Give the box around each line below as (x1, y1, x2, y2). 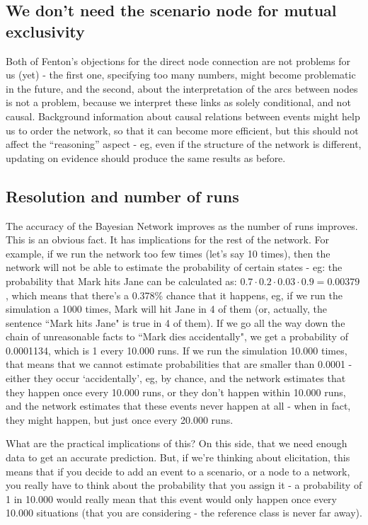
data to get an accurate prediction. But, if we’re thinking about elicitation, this (6, 450, 350, 465)
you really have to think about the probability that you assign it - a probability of (6, 478, 362, 492)
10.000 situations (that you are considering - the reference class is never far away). (6, 505, 362, 520)
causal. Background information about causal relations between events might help (6, 108, 360, 123)
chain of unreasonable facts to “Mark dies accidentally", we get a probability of (6, 329, 348, 344)
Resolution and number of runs (6, 185, 239, 207)
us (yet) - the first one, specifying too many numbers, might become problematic (6, 67, 356, 82)
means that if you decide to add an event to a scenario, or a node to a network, (6, 463, 350, 478)
